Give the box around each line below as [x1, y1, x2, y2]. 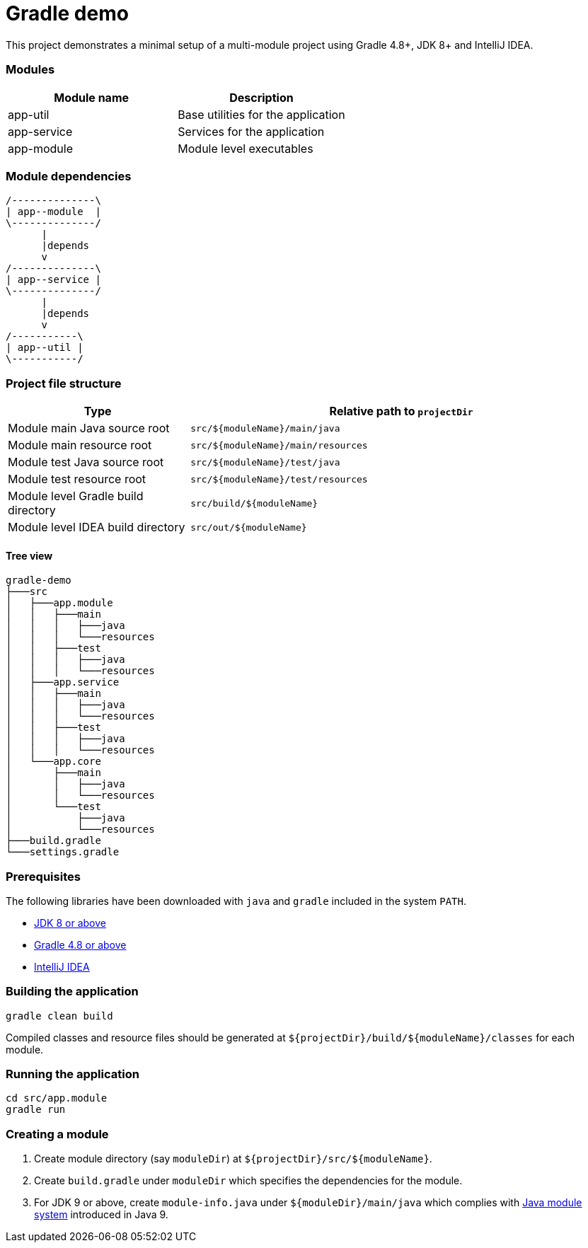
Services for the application [178, 124, 325, 139]
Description [229, 90, 294, 105]
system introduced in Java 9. [34, 1208, 168, 1221]
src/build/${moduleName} [190, 497, 318, 509]
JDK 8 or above [34, 916, 106, 929]
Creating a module [6, 1126, 109, 1141]
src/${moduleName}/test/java [190, 456, 340, 468]
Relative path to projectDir [329, 404, 473, 418]
